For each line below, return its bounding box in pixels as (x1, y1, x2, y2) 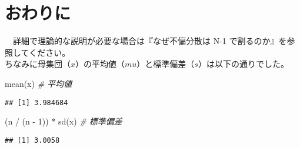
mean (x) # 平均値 (5, 77, 72, 89)
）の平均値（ (75, 58, 125, 70)
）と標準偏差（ (136, 58, 195, 70)
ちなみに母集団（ (5, 58, 71, 70)
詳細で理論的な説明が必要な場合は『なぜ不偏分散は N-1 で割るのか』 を (12, 35, 287, 47)
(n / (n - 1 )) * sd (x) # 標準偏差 (5, 115, 122, 127)
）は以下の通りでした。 (198, 58, 289, 70)
